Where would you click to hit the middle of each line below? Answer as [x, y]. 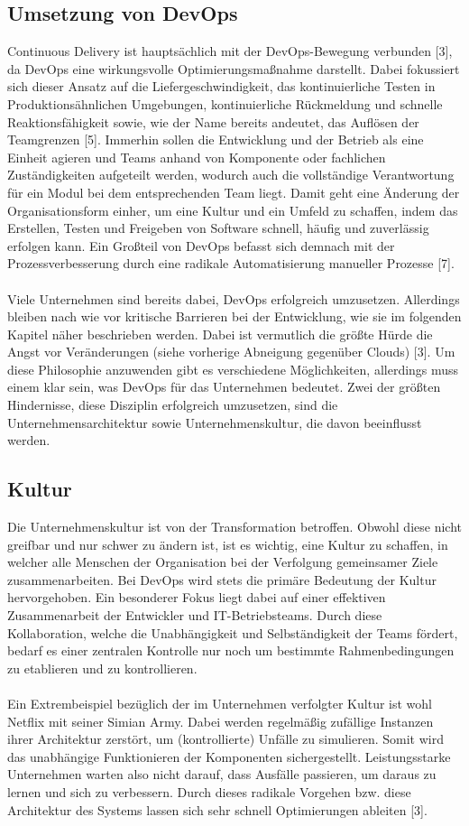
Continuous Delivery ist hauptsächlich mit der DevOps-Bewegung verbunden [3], [230, 51]
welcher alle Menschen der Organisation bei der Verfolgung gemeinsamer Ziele [223, 562]
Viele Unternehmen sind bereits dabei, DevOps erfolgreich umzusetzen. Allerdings [234, 298]
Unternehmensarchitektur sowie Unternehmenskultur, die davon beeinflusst [215, 422]
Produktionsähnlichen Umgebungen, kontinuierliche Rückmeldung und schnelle [225, 103]
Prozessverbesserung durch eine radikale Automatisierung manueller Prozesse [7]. [231, 263]
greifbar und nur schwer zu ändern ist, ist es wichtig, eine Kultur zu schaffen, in [228, 544]
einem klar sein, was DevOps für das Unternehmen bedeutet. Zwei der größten [224, 387]
